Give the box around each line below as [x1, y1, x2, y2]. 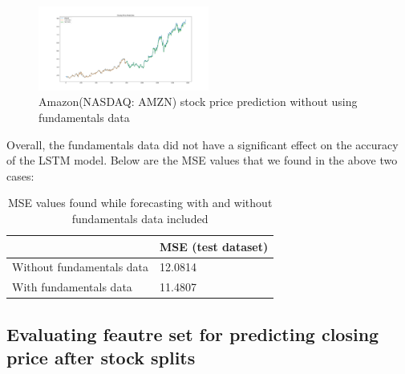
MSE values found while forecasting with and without [7, 194, 273, 211]
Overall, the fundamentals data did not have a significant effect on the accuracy [6, 136, 399, 152]
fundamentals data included [71, 209, 209, 226]
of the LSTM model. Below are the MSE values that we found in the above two [6, 152, 398, 169]
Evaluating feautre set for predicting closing [6, 321, 379, 346]
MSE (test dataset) [160, 238, 269, 254]
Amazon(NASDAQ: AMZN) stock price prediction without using [38, 93, 358, 110]
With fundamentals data [12, 278, 132, 295]
